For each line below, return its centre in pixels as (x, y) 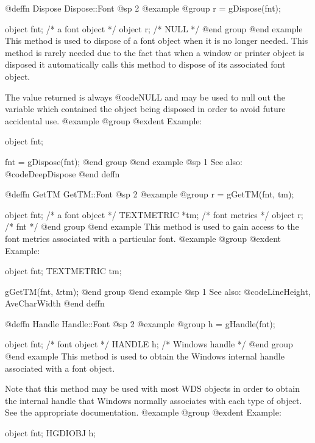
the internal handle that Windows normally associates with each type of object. (154, 400)
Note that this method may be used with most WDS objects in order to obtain (152, 388)
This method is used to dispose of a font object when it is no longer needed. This (157, 41)
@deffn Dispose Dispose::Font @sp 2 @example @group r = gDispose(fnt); (143, 8)
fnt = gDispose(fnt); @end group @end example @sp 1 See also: (124, 161)
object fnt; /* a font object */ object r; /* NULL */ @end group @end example (154, 28)
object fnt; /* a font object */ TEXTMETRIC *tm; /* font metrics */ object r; (154, 214)
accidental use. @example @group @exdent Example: (104, 120)
